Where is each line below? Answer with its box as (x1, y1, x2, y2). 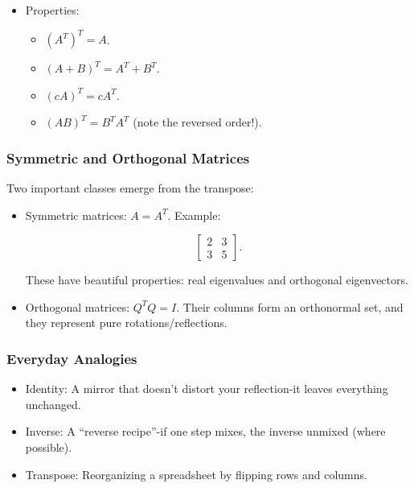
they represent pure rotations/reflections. (25, 314, 227, 331)
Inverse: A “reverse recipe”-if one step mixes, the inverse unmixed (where (25, 423, 386, 440)
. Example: (167, 206, 221, 223)
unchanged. (25, 395, 81, 412)
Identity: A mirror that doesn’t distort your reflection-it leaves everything (25, 380, 388, 397)
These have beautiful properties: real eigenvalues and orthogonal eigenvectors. (25, 271, 408, 288)
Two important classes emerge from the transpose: (6, 180, 254, 196)
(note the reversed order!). (133, 114, 262, 130)
